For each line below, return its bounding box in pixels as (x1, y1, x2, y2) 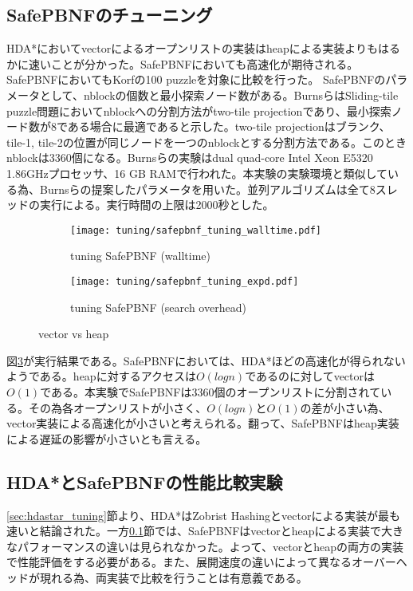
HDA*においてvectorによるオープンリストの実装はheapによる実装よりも (6, 40, 379, 57)
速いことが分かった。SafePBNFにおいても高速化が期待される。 (28, 55, 359, 72)
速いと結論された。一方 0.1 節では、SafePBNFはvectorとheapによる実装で (6, 522, 382, 539)
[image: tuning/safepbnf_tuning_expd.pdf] (70, 275, 299, 287)
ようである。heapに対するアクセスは (6, 368, 196, 384)
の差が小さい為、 (300, 399, 390, 416)
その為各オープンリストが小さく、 (28, 399, 207, 416)
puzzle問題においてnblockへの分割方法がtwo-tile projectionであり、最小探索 (6, 102, 391, 119)
